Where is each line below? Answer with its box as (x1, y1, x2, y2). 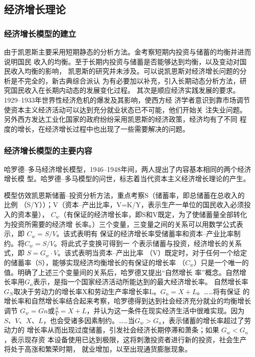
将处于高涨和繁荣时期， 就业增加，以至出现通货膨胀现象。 (4, 344, 192, 354)
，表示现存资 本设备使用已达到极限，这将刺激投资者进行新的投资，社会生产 (4, 334, 247, 344)
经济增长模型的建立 (4, 27, 76, 39)
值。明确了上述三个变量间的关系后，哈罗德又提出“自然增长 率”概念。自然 (4, 267, 239, 277)
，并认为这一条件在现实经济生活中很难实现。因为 (86, 305, 245, 315)
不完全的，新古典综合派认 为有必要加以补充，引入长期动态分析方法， (17, 75, 240, 85)
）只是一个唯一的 (194, 257, 249, 267)
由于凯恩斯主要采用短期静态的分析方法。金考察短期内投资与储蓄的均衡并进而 (4, 47, 251, 56)
